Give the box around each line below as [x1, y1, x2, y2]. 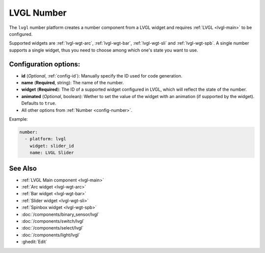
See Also [9, 164, 37, 173]
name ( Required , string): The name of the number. [21, 80, 124, 86]
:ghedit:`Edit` [21, 239, 48, 245]
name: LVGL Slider [29, 150, 74, 155]
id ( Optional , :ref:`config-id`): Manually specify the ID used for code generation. [21, 73, 183, 78]
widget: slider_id [29, 143, 74, 149]
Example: [9, 116, 28, 122]
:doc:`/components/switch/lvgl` [21, 218, 85, 224]
